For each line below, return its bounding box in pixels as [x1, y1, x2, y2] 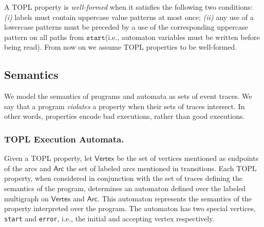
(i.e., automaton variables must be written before [105, 31, 260, 42]
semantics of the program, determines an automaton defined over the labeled [4, 182, 246, 193]
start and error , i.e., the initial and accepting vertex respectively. [4, 213, 215, 223]
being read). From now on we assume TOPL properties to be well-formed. [4, 42, 237, 52]
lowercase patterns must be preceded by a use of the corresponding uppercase [4, 22, 248, 32]
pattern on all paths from [4, 31, 84, 42]
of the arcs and [4, 162, 51, 173]
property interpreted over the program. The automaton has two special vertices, [4, 203, 256, 214]
